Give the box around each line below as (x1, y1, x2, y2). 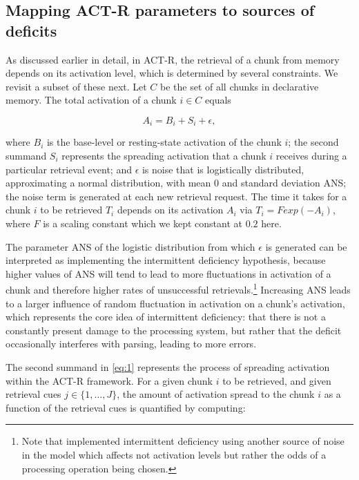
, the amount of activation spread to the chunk (117, 387, 315, 401)
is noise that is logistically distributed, (142, 162, 304, 176)
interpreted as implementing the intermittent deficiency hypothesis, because (6, 253, 326, 267)
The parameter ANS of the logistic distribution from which (6, 239, 255, 253)
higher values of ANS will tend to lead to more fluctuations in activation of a (6, 266, 331, 280)
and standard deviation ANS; (222, 175, 347, 190)
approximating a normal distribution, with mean (6, 175, 211, 190)
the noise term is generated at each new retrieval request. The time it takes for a (6, 189, 347, 203)
